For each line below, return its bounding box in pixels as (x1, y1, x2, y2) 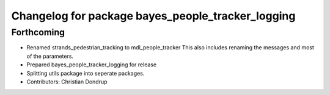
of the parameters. (26, 52, 73, 60)
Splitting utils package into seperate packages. (26, 69, 145, 77)
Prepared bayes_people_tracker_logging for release (26, 61, 157, 68)
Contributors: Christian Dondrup (26, 78, 108, 85)
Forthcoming (11, 27, 65, 38)
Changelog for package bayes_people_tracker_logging (11, 9, 296, 23)
